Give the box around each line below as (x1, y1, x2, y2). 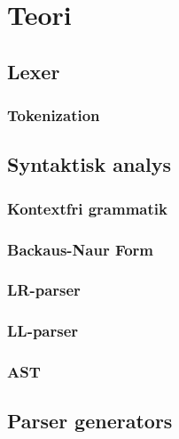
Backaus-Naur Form (7, 238, 154, 260)
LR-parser (7, 279, 81, 301)
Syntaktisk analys (7, 150, 172, 178)
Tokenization (7, 104, 100, 126)
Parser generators (7, 407, 173, 435)
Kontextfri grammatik (7, 197, 167, 219)
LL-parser (7, 320, 79, 342)
